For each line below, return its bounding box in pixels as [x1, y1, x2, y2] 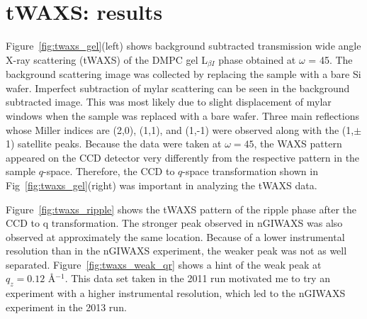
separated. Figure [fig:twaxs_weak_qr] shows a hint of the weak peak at [6, 257, 322, 272]
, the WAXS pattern [254, 136, 342, 151]
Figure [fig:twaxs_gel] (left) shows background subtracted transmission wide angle [6, 38, 361, 53]
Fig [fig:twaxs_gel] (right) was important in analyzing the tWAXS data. [6, 177, 317, 192]
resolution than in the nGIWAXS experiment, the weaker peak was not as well [6, 243, 347, 258]
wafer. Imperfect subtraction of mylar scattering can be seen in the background [6, 80, 350, 95]
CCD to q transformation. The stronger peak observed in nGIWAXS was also [6, 216, 343, 230]
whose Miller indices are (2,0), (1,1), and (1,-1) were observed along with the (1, [6, 122, 354, 137]
